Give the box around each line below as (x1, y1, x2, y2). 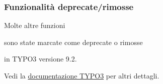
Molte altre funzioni (4, 20, 65, 30)
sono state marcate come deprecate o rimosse (4, 36, 143, 47)
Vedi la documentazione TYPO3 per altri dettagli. (4, 70, 159, 80)
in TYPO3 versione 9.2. (4, 53, 77, 64)
